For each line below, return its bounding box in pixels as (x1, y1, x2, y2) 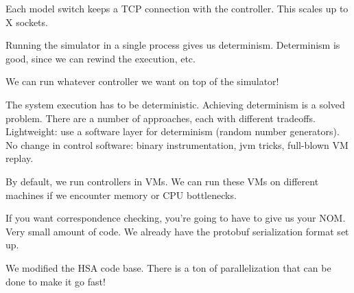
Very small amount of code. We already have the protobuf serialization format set (5, 224, 349, 238)
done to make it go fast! (5, 274, 106, 288)
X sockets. (5, 14, 48, 29)
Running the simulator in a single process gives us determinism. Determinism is (5, 38, 340, 52)
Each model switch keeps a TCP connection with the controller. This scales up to (5, 1, 349, 15)
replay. (5, 151, 34, 165)
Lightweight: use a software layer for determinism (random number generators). (5, 124, 340, 139)
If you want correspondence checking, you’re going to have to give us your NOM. (5, 211, 346, 225)
